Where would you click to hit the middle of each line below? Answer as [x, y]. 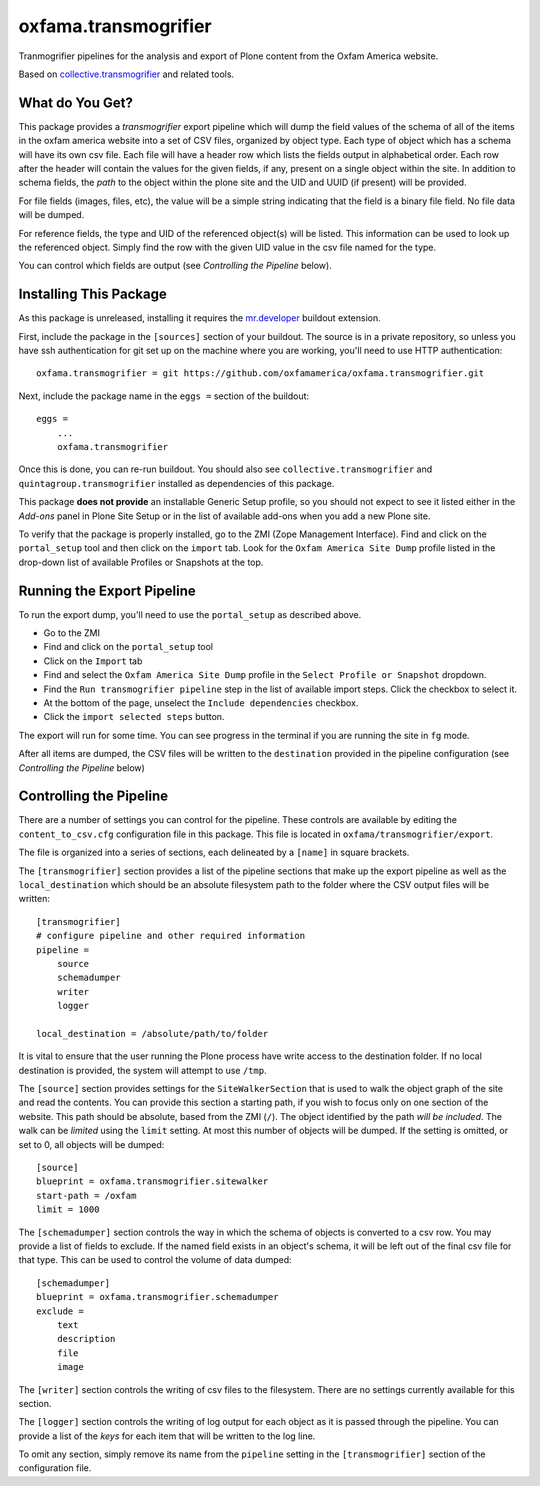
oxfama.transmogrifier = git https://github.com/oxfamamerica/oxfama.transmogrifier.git [260, 373]
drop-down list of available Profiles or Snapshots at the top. [141, 562]
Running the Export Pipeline [107, 590]
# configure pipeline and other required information [170, 936]
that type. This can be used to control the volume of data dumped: [155, 1260]
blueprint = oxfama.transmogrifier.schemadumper [157, 1297]
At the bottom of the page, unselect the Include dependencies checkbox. [201, 702]
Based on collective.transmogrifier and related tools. [126, 74]
